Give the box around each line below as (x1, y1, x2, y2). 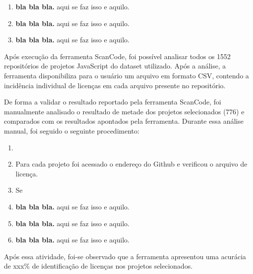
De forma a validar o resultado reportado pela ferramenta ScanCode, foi (4, 97, 221, 107)
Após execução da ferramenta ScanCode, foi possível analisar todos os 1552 (4, 51, 231, 61)
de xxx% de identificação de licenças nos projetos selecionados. (4, 261, 193, 271)
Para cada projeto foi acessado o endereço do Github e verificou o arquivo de (15, 159, 248, 169)
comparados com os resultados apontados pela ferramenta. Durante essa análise (4, 116, 244, 126)
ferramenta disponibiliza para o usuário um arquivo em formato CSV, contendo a (4, 70, 249, 80)
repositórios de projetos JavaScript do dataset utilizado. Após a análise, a (4, 61, 226, 71)
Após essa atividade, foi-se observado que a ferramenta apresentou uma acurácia (4, 251, 246, 261)
